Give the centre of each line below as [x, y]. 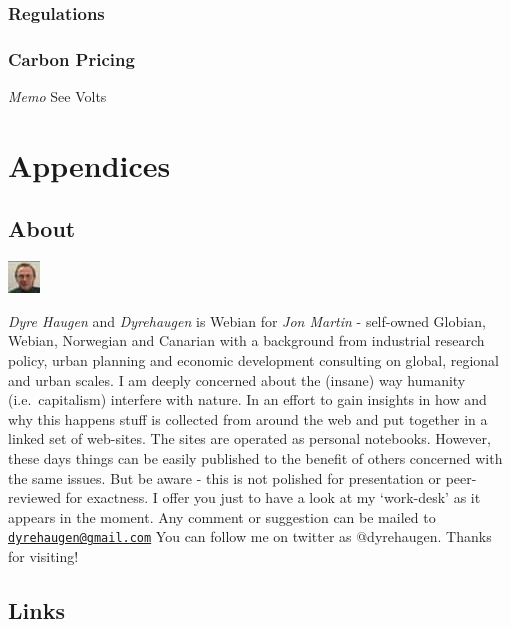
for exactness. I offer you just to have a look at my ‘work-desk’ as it [273, 497]
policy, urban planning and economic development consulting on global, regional [254, 360]
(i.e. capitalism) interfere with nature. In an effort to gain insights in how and [247, 399]
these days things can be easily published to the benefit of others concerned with [255, 457]
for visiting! [43, 556]
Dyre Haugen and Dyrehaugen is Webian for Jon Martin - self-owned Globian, [247, 320]
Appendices [89, 164]
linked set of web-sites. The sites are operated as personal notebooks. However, [249, 438]
